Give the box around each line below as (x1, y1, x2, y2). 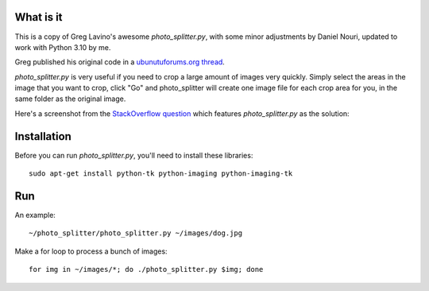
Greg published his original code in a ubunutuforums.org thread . (14, 57, 226, 67)
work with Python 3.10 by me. (14, 42, 111, 52)
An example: (14, 211, 56, 220)
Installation (14, 130, 71, 143)
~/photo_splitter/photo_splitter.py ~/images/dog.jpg (29, 229, 242, 238)
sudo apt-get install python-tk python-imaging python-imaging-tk (29, 169, 293, 178)
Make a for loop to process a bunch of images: (14, 246, 168, 256)
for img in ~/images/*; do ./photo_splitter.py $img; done (29, 265, 264, 274)
